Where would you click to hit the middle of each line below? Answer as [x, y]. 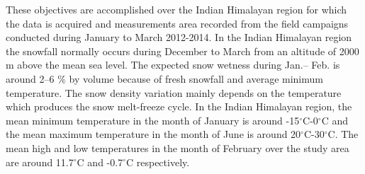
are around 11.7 [40, 162]
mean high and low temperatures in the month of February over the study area [178, 147]
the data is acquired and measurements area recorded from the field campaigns [177, 23]
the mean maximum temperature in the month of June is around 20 [153, 134]
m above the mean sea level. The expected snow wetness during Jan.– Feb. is [173, 65]
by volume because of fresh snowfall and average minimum [196, 78]
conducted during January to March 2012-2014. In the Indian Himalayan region [179, 37]
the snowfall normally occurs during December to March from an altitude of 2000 [182, 51]
